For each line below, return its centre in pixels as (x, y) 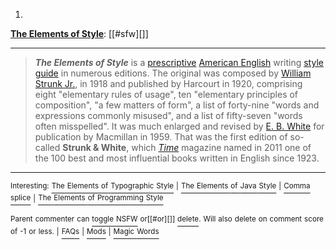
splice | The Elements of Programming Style (87, 198)
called (47, 147)
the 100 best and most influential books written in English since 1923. (177, 158)
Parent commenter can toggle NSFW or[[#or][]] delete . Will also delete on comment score (167, 219)
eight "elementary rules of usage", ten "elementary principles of (166, 94)
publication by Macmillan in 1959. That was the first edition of (161, 137)
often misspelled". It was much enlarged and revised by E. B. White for (179, 126)
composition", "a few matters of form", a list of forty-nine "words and (177, 105)
